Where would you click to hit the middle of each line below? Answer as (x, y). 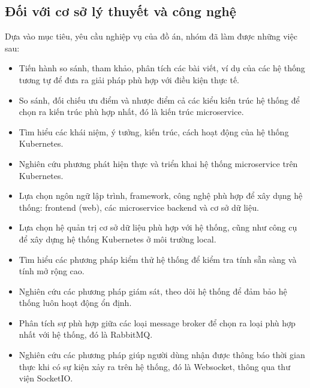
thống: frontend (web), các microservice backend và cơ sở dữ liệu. (139, 207)
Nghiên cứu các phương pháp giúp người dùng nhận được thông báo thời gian (162, 355)
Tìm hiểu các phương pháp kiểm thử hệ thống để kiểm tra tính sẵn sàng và (158, 259)
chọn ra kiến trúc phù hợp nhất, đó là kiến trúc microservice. (131, 112)
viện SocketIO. (46, 378)
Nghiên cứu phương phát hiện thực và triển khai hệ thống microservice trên (158, 163)
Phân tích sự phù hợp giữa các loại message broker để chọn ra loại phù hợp (157, 322)
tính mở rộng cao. (52, 271)
